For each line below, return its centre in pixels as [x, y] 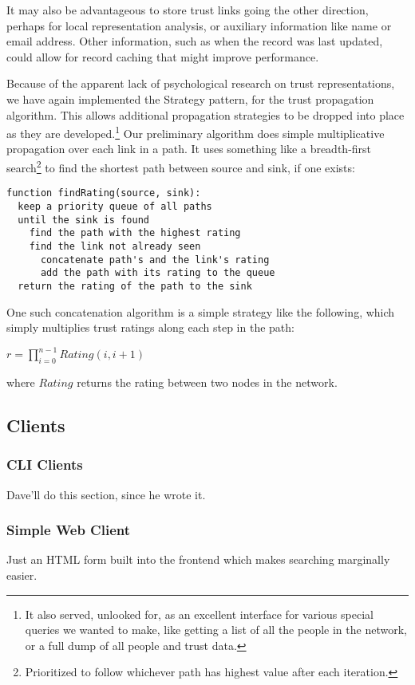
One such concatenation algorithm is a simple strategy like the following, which [201, 311]
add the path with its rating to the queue [158, 273]
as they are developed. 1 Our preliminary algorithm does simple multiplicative [196, 132]
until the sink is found [83, 220]
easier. [22, 575]
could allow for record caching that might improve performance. [163, 56]
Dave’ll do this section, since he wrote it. [106, 494]
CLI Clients [45, 465]
